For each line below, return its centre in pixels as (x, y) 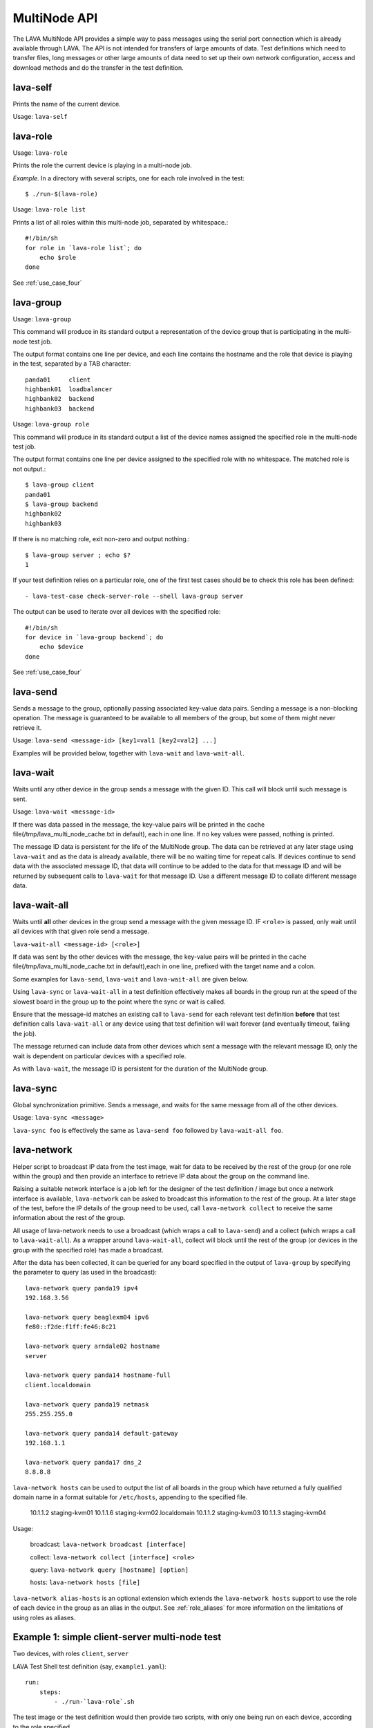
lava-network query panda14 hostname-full (98, 1375)
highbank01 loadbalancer (69, 389)
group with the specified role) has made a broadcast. (88, 1250)
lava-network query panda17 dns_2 (83, 1462)
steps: (50, 1692)
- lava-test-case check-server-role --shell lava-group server (134, 596)
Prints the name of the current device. (67, 104)
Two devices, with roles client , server (71, 1654)
